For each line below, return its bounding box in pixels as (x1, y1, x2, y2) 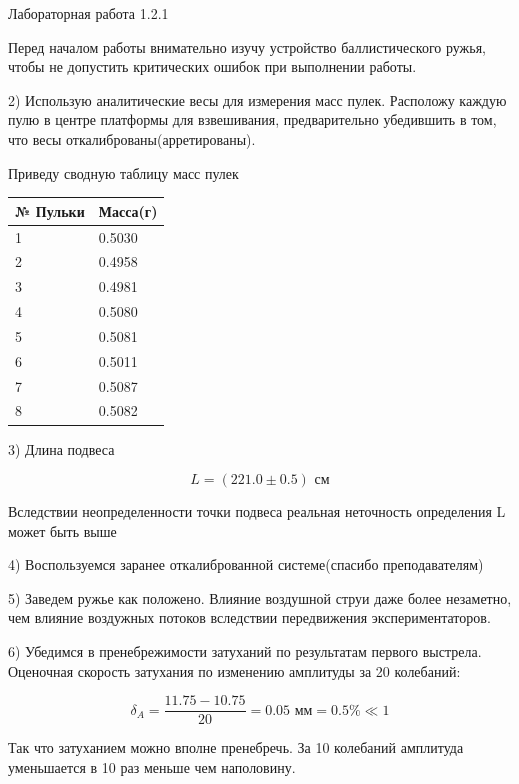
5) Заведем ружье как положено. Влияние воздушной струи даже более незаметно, (8, 587, 512, 608)
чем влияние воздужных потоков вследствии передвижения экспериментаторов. (8, 607, 491, 628)
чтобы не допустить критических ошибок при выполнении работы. (8, 56, 417, 77)
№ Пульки (15, 200, 85, 221)
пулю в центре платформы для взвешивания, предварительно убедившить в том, (8, 109, 497, 130)
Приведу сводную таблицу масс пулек (8, 162, 239, 183)
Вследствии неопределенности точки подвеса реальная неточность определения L (8, 501, 506, 522)
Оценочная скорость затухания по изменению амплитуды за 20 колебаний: (8, 660, 461, 681)
